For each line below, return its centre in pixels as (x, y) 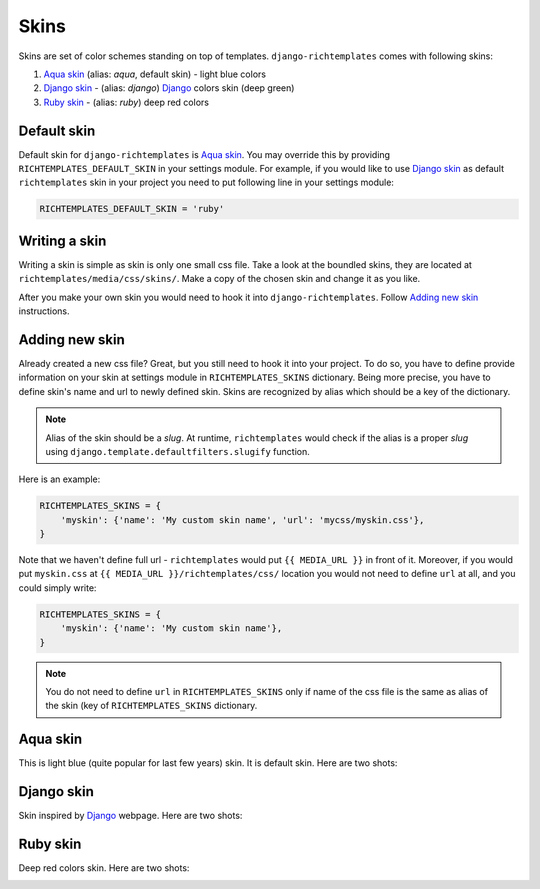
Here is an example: (59, 479)
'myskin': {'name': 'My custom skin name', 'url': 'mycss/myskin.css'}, (242, 519)
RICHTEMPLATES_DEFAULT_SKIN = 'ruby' (132, 209)
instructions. (44, 311)
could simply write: (57, 587)
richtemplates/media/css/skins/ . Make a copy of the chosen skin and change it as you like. (219, 279)
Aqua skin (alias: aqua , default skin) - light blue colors (155, 74)
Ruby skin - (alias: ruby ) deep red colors (126, 102)
